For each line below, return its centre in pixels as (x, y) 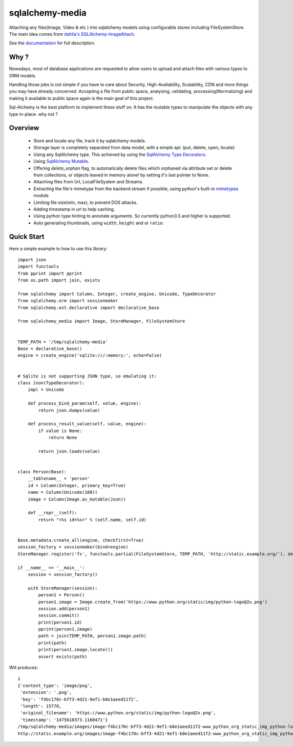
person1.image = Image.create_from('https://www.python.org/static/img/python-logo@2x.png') (153, 602)
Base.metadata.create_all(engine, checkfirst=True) (81, 540)
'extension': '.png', (46, 692)
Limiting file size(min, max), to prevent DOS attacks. (85, 202)
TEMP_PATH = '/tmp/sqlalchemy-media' (63, 342)
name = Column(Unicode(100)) (63, 492)
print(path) (52, 643)
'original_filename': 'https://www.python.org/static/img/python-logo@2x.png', (118, 713)
